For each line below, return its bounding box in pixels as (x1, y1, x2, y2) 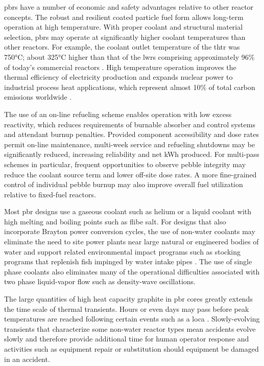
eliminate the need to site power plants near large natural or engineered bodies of (4, 236, 259, 247)
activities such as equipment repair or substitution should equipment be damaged (4, 344, 259, 354)
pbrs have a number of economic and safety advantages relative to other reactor (4, 2, 254, 12)
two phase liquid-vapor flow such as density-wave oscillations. (4, 276, 196, 287)
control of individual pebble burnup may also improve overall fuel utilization (4, 179, 243, 190)
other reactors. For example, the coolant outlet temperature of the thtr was (4, 41, 240, 52)
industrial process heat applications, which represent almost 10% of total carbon (4, 81, 255, 92)
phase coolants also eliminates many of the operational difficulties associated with (4, 266, 260, 277)
